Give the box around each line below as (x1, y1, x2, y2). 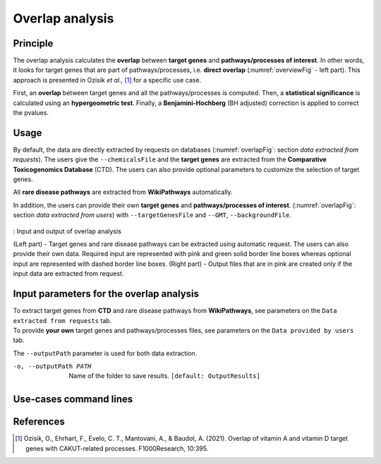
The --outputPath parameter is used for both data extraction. (13, 349, 198, 358)
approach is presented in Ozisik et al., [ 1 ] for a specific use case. (13, 75, 201, 84)
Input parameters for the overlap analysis (13, 288, 200, 300)
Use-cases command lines (13, 393, 133, 405)
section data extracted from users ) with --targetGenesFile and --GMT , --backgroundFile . (13, 211, 292, 219)
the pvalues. (13, 109, 49, 117)
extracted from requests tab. (13, 316, 112, 324)
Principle (13, 37, 54, 49)
